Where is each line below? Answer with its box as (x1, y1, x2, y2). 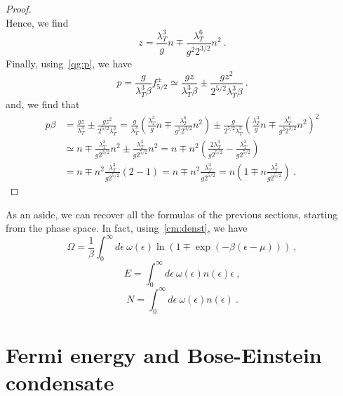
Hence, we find (6, 15, 69, 29)
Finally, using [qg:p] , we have (6, 56, 132, 71)
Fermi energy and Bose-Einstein (6, 340, 322, 369)
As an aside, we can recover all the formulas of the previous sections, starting (6, 206, 338, 221)
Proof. (6, 1, 32, 15)
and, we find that (6, 96, 80, 111)
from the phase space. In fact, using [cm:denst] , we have (6, 220, 248, 235)
